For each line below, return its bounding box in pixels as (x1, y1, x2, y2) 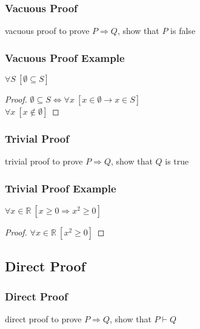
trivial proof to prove (5, 155, 83, 168)
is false (170, 24, 196, 37)
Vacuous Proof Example (5, 50, 125, 65)
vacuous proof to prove (5, 24, 90, 37)
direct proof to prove (5, 313, 82, 325)
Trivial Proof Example (5, 180, 116, 195)
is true (165, 155, 189, 168)
